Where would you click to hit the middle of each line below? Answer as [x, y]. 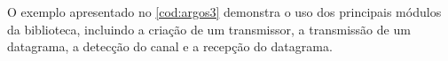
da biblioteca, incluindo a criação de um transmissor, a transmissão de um [209, 29]
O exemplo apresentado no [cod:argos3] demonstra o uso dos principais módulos [224, 11]
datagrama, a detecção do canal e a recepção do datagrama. [170, 46]
